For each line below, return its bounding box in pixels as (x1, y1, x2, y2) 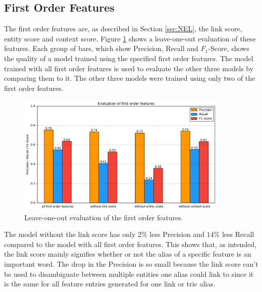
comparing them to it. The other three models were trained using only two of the (4, 73, 255, 83)
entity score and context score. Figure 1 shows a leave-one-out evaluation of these (4, 33, 256, 43)
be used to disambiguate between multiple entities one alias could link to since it (4, 268, 254, 279)
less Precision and (149, 229, 204, 239)
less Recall (222, 229, 254, 239)
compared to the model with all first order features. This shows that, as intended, (4, 238, 256, 249)
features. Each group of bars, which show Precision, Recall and (4, 43, 198, 54)
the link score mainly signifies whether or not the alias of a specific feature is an (4, 249, 251, 259)
